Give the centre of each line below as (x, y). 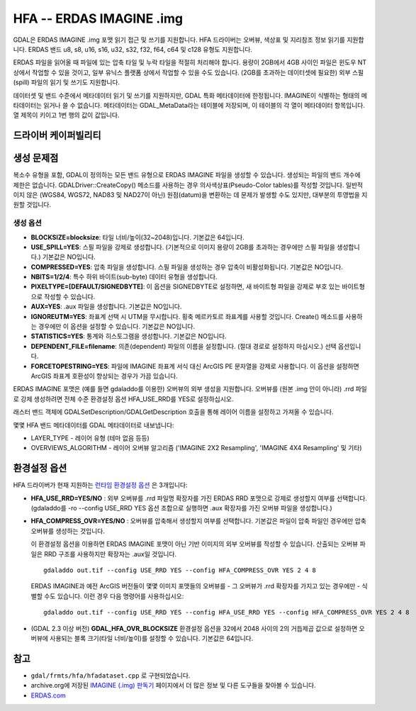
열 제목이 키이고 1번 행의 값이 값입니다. (66, 115)
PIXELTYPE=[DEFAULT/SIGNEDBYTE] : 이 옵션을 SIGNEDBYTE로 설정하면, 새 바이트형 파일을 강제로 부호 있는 (186, 286)
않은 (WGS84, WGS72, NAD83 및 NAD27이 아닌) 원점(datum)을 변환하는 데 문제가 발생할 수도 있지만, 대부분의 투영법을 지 (197, 194)
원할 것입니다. (32, 205)
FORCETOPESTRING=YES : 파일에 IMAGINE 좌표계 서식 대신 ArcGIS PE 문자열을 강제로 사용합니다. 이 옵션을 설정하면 (195, 366)
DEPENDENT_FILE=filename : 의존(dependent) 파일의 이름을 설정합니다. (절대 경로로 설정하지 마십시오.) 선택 (184, 346)
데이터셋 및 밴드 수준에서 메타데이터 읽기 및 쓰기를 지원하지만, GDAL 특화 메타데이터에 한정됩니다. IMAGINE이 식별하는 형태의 (186, 95)
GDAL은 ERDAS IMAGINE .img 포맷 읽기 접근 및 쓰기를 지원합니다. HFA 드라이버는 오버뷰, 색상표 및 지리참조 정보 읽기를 (179, 40)
